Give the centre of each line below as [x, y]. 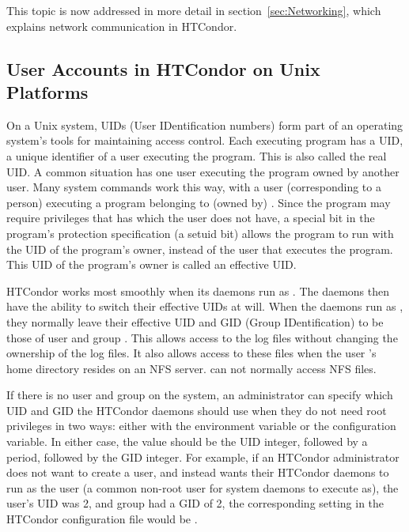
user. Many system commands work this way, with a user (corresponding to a [194, 187]
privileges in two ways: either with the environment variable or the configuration [201, 426]
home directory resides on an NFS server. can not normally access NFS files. [191, 368]
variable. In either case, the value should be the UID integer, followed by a [187, 441]
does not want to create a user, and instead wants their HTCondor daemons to [198, 472]
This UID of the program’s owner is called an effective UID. [151, 264]
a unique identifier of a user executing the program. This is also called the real [197, 155]
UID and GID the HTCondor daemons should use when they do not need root [197, 410]
